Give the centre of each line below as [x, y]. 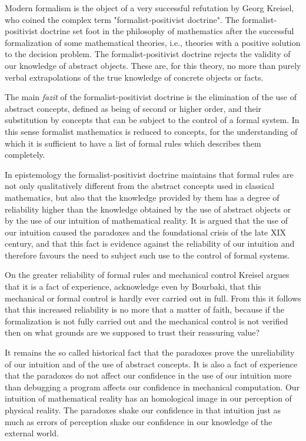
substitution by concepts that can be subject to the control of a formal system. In [152, 120]
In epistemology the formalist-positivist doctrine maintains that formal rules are [149, 174]
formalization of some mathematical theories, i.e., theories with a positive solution [153, 42]
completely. [25, 155]
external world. [32, 433]
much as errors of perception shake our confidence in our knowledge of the [139, 421]
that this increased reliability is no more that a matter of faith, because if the [144, 309]
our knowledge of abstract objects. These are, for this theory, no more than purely [153, 65]
